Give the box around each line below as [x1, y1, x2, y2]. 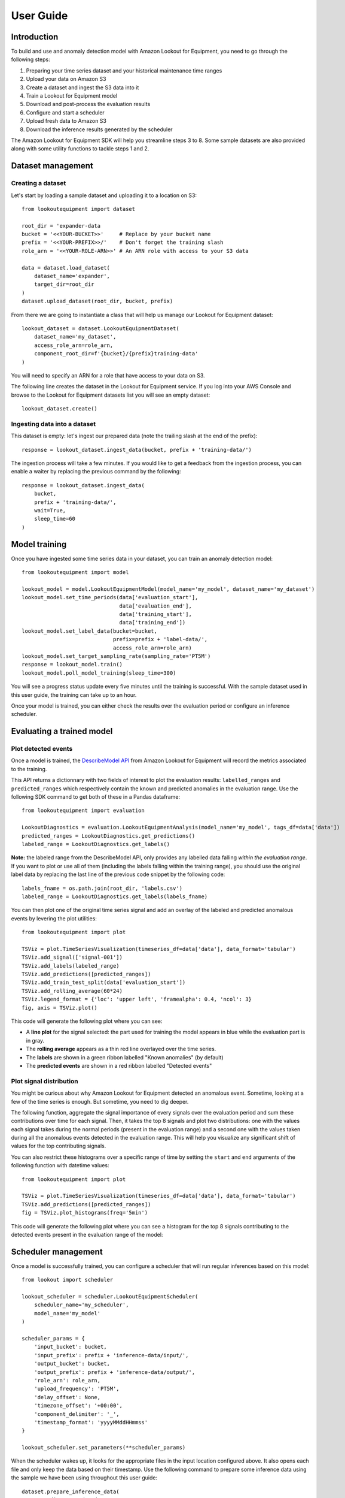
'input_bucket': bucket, [33, 1343, 107, 1351]
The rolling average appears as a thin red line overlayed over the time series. [26, 1046, 216, 1053]
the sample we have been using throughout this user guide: [11, 1474, 158, 1481]
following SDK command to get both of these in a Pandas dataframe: [11, 793, 181, 801]
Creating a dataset [11, 179, 66, 188]
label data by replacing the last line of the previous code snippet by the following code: [11, 871, 225, 878]
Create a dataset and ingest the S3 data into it [26, 84, 139, 91]
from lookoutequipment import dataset [22, 206, 136, 212]
